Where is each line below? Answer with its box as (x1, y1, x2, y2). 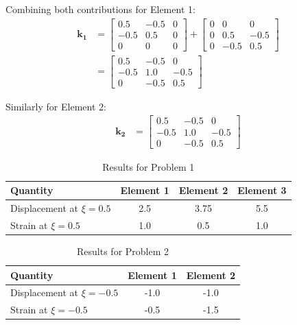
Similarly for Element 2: (5, 99, 106, 113)
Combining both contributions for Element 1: (5, 2, 195, 16)
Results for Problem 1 (102, 159, 195, 173)
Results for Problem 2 (77, 243, 169, 258)
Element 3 (237, 183, 287, 197)
